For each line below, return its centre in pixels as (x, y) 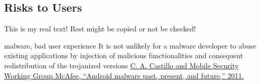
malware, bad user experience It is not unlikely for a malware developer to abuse (130, 45)
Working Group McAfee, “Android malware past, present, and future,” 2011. (124, 75)
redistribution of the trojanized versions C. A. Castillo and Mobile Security (121, 65)
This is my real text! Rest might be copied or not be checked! (100, 29)
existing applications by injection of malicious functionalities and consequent (124, 55)
